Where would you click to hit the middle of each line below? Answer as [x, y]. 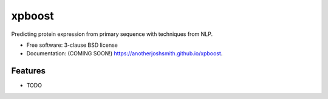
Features [28, 71]
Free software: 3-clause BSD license [72, 45]
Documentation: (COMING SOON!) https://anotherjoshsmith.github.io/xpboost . [125, 53]
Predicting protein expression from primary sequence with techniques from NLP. [112, 34]
